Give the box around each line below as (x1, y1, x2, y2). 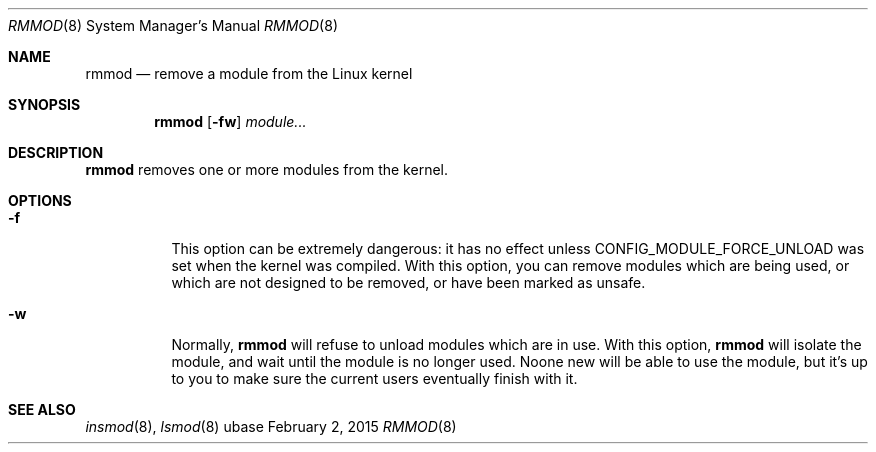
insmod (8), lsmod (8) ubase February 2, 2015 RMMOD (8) (85, 418, 457, 435)
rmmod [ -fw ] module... (154, 113, 307, 130)
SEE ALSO (8, 401, 76, 418)
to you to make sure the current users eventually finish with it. (171, 370, 578, 387)
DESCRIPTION (8, 144, 104, 161)
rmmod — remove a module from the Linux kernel (85, 65, 413, 82)
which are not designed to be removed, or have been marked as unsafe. (171, 274, 646, 291)
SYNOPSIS (8, 96, 81, 113)
